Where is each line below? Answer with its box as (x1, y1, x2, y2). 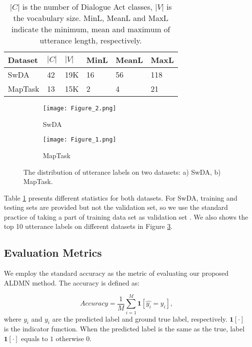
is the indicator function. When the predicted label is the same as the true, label (4, 324, 245, 334)
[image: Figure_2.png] (43, 105, 116, 112)
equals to (21, 333, 48, 343)
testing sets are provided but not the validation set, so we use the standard (4, 202, 228, 212)
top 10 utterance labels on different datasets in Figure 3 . (4, 221, 173, 231)
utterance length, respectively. (39, 35, 142, 46)
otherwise (56, 333, 84, 343)
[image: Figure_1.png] (43, 136, 116, 143)
